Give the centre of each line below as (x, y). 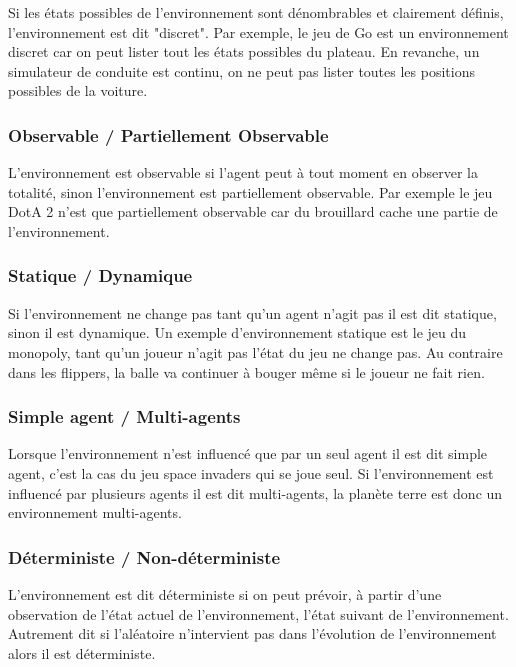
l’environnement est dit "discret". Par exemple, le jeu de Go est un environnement (258, 31)
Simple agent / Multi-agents (124, 416)
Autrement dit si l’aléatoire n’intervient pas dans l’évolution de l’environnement (252, 633)
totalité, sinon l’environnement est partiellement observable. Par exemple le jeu (250, 191)
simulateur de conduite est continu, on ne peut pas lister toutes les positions (241, 70)
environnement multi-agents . (95, 512)
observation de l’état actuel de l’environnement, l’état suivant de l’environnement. (258, 613)
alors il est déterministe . (82, 652)
